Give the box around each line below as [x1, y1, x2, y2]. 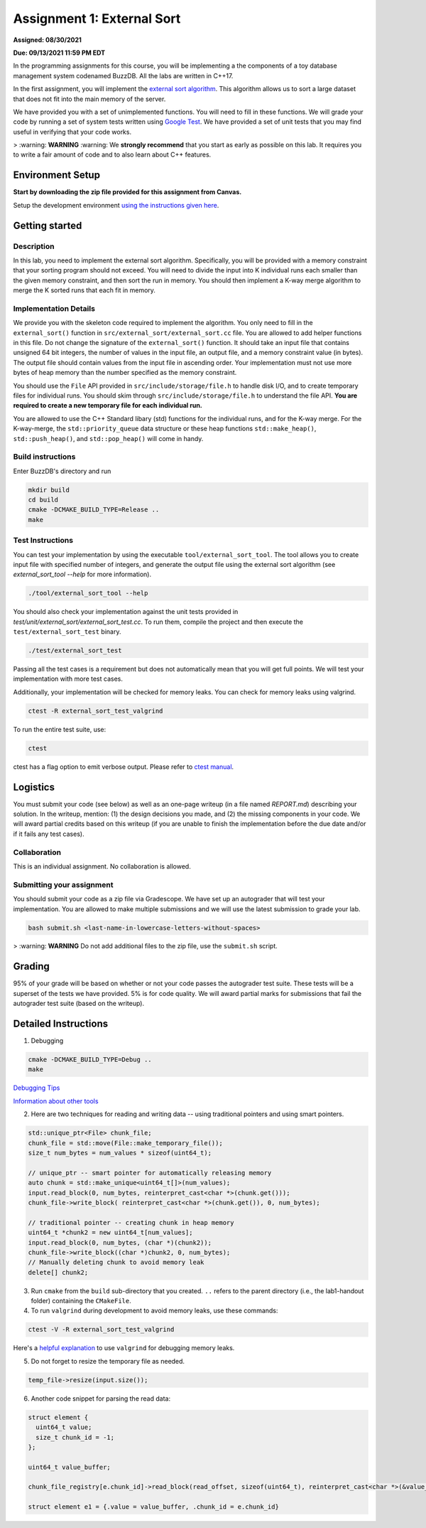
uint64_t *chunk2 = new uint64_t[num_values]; [28, 1229, 193, 1237]
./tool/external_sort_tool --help [28, 589, 148, 598]
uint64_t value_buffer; [28, 1463, 111, 1471]
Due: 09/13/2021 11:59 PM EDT [13, 48, 106, 57]
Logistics [13, 781, 55, 793]
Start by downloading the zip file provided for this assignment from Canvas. [13, 188, 242, 196]
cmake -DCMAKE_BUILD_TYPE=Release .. [28, 506, 160, 514]
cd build [28, 496, 59, 504]
